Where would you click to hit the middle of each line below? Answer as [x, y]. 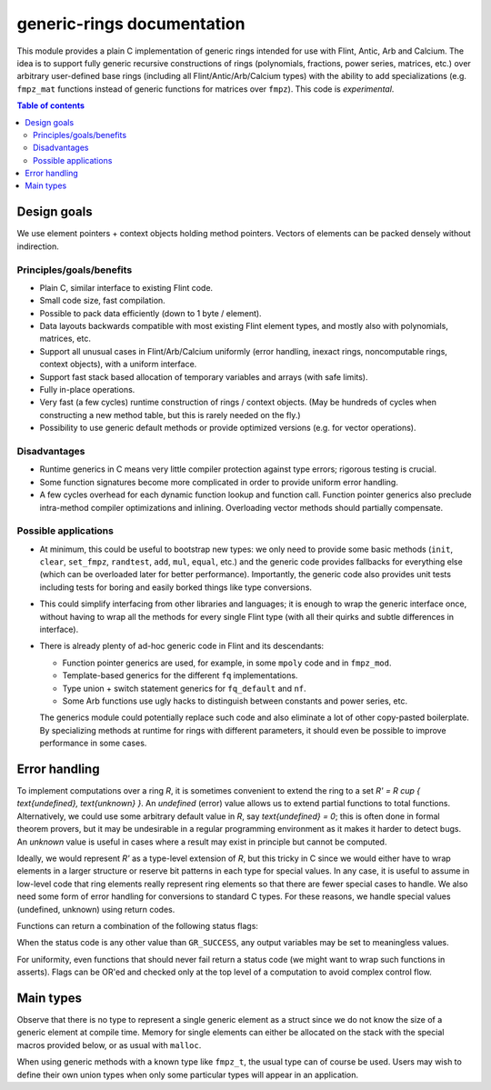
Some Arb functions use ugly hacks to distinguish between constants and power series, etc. [235, 701]
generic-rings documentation [131, 24]
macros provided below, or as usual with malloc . [109, 1045]
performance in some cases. [93, 743]
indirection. [38, 246]
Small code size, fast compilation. [102, 301]
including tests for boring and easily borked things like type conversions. [176, 587]
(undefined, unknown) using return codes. [96, 909]
